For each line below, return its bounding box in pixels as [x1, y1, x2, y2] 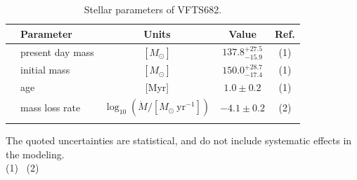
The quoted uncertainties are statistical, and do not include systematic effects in [6, 132, 352, 147]
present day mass [20, 44, 94, 59]
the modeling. [6, 146, 65, 161]
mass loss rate [20, 99, 81, 114]
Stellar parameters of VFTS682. [84, 2, 222, 16]
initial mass [20, 62, 70, 77]
